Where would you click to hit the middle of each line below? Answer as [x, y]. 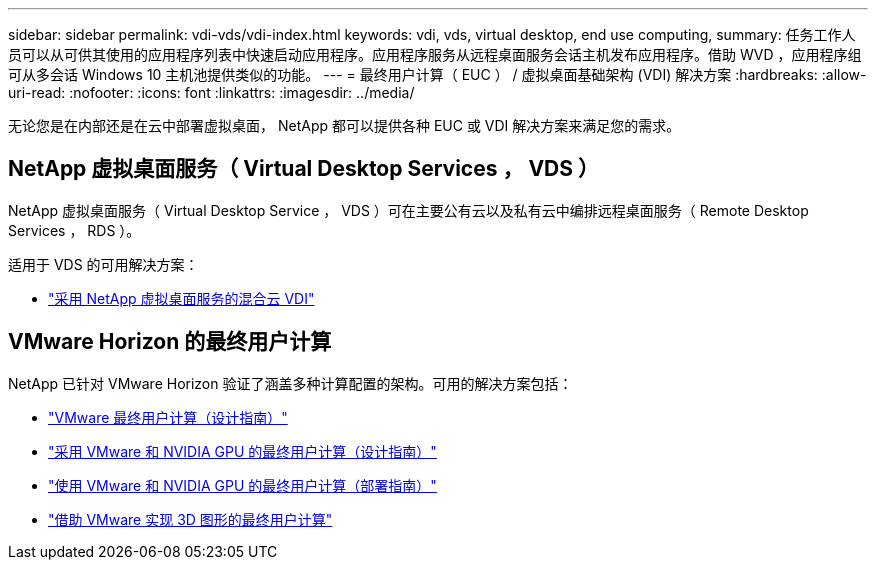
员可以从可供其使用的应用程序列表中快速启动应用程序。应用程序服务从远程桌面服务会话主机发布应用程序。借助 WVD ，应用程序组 [435, 54]
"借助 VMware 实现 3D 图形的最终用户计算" [190, 519]
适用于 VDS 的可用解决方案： [103, 264]
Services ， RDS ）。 [74, 230]
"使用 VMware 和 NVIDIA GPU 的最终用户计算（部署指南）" [242, 485]
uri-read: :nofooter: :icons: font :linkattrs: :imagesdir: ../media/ [211, 92]
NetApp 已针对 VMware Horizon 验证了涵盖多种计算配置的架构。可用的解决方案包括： [290, 383]
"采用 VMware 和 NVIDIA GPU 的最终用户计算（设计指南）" [242, 451]
